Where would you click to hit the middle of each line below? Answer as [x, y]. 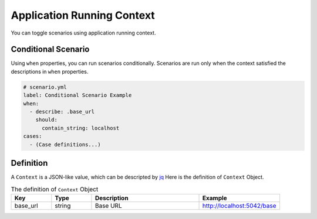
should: [47, 120]
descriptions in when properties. [50, 71]
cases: [33, 136]
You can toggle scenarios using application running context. [83, 33]
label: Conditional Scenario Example [77, 95]
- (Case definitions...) [65, 144]
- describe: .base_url [62, 112]
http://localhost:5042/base [239, 206]
